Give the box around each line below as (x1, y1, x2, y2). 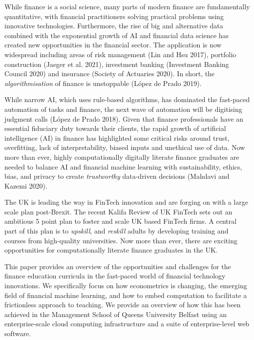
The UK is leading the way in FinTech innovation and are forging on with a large (4, 197, 248, 207)
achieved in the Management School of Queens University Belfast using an (4, 309, 227, 319)
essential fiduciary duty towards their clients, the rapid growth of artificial (4, 123, 226, 133)
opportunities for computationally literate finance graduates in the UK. (4, 245, 218, 255)
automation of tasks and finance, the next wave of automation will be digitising (4, 104, 242, 114)
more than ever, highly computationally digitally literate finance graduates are (4, 151, 239, 162)
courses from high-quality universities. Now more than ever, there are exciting (4, 235, 237, 245)
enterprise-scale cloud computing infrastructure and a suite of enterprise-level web (4, 319, 250, 329)
